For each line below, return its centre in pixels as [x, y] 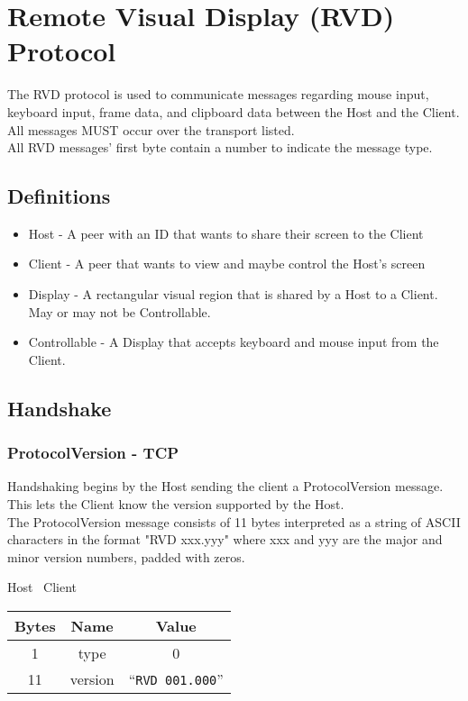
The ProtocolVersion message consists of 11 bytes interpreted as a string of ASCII [234, 521]
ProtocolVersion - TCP [93, 453]
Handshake [60, 408]
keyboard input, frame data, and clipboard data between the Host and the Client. [234, 111]
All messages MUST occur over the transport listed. [151, 129]
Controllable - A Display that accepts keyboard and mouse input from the [234, 342]
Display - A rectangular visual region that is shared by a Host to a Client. [233, 294]
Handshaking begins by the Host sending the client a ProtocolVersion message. [225, 486]
